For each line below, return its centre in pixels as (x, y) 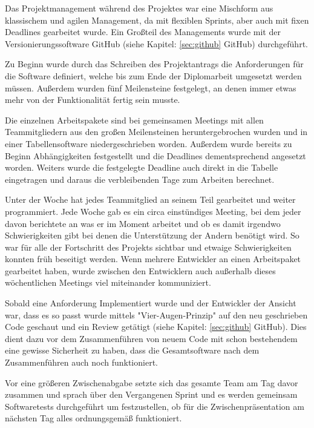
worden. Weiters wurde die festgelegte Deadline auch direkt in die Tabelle (142, 167)
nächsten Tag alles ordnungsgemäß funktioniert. (93, 418)
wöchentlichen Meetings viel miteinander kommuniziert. (108, 282)
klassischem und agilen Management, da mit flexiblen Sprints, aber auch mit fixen (157, 20)
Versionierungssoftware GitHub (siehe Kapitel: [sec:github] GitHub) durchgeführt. (156, 43)
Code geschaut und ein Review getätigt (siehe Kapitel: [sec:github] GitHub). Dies (156, 327)
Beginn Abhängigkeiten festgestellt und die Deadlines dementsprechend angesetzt (155, 155)
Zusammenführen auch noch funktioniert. (81, 362)
